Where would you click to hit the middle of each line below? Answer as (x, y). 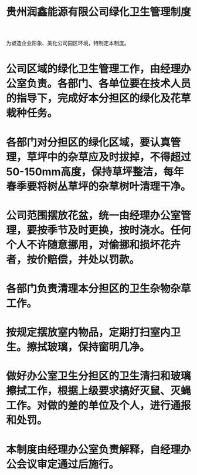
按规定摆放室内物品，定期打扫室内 (89, 332)
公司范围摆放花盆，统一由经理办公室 (94, 215)
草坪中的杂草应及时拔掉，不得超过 (109, 157)
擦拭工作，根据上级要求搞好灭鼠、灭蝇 (99, 391)
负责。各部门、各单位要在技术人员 (109, 84)
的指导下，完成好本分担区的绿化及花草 (99, 98)
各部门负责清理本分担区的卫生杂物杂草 (99, 288)
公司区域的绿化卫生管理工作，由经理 (94, 69)
